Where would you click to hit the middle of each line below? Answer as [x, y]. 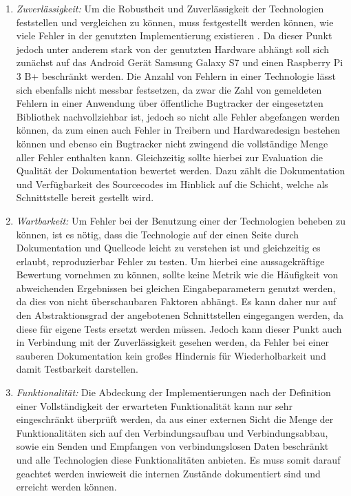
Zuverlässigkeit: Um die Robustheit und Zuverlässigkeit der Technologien [170, 8]
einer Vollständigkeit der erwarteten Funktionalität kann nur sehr [154, 405]
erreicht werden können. [66, 487]
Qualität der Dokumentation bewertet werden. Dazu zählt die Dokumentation [181, 170]
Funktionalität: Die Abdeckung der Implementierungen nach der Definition [173, 392]
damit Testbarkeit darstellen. [77, 369]
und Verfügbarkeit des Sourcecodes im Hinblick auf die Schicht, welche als [172, 184]
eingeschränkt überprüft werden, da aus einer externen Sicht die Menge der [175, 419]
